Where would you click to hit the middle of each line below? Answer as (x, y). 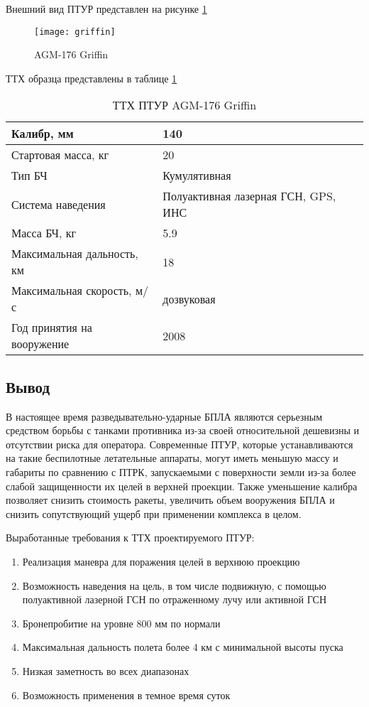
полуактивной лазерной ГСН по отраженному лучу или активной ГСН (175, 599)
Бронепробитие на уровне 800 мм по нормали (121, 623)
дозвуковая (189, 298)
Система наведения (59, 204)
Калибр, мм (43, 134)
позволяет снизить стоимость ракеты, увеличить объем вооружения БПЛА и (170, 500)
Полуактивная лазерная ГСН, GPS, (249, 196)
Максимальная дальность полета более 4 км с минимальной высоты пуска (183, 647)
